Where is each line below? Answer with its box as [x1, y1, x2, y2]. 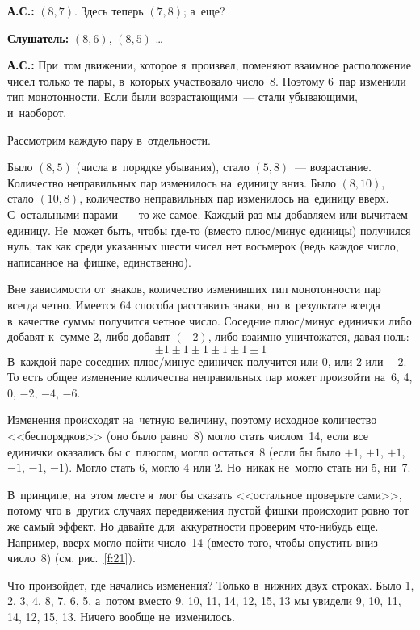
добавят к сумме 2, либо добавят [7, 328, 170, 345]
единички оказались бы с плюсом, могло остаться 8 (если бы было [7, 443, 341, 460]
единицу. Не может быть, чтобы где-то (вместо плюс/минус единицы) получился [7, 221, 411, 238]
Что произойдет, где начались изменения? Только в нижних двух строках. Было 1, [7, 576, 414, 593]
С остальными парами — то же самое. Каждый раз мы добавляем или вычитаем [7, 205, 408, 222]
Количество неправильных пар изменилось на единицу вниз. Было [7, 174, 336, 191]
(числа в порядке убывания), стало [76, 158, 250, 175]
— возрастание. [295, 158, 372, 175]
